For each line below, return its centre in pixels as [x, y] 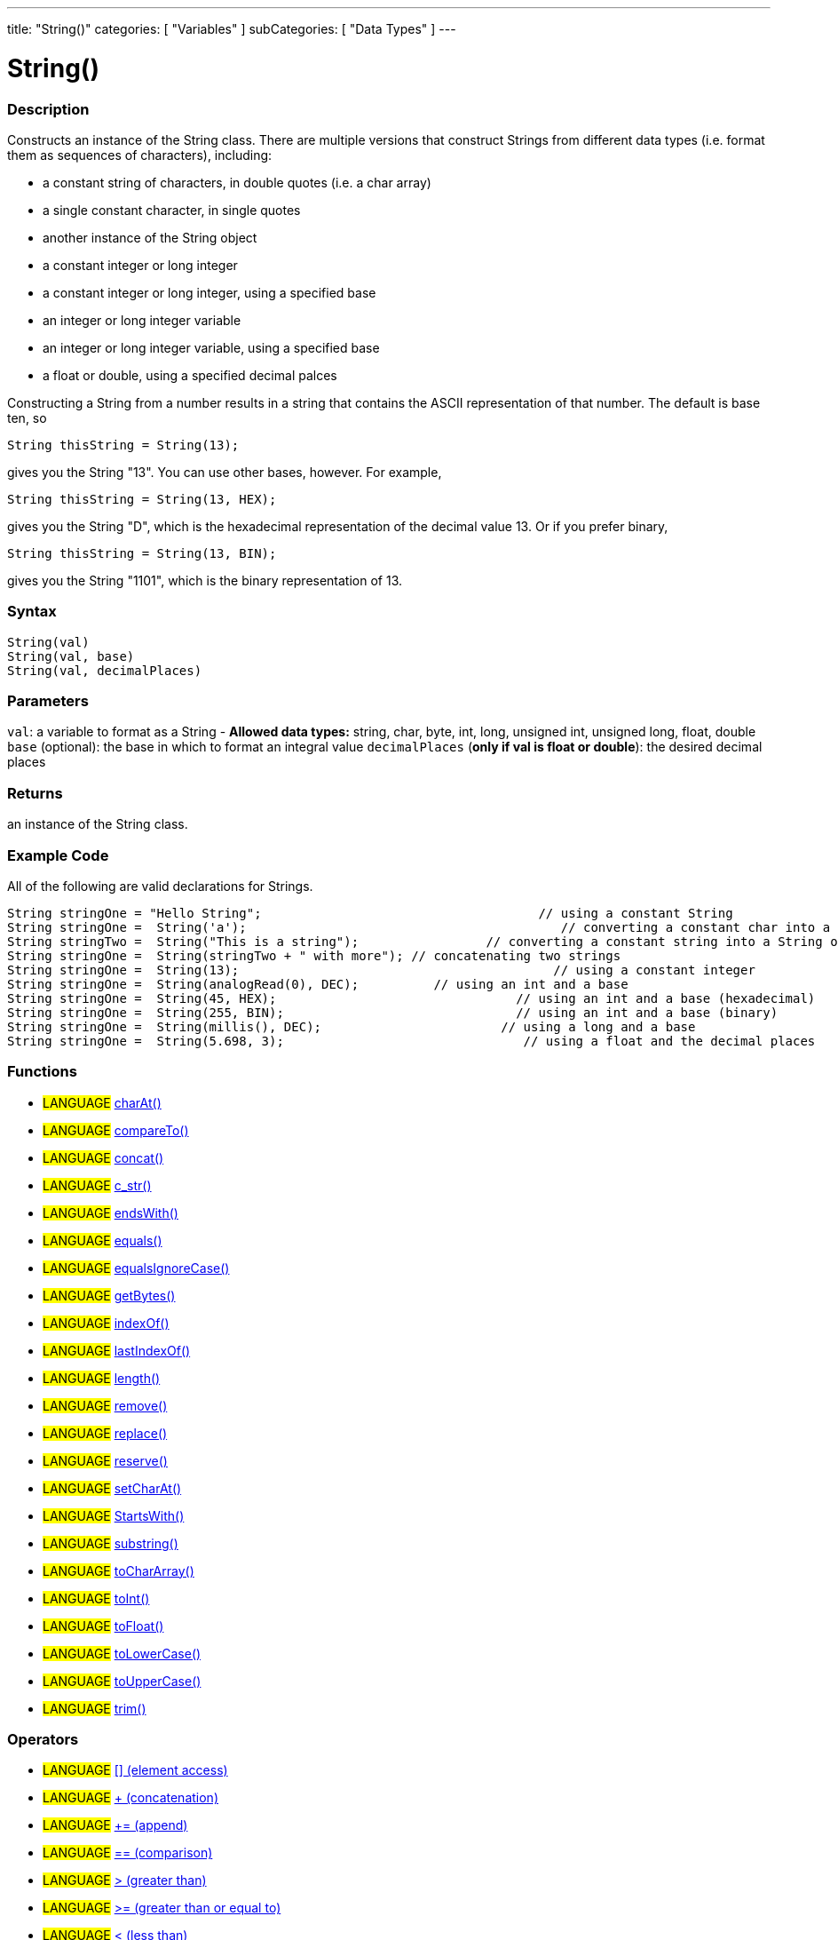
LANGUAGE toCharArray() [119, 1570]
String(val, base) [71, 656]
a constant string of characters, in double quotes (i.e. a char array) [237, 182]
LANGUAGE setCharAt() [112, 1488]
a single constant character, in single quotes [172, 210]
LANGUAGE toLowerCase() [122, 1653]
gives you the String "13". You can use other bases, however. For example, [225, 472]
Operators [43, 1739]
